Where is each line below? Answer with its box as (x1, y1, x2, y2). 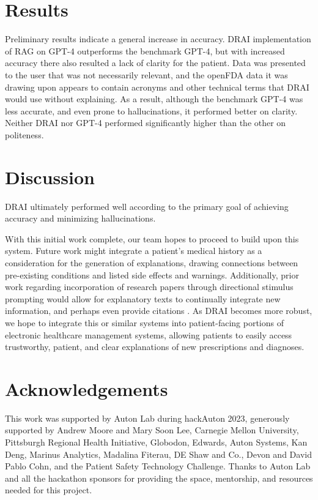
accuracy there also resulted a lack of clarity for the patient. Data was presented (5, 56, 306, 69)
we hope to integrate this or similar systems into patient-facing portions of (5, 316, 284, 329)
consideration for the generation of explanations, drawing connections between (5, 256, 298, 269)
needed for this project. (5, 483, 92, 496)
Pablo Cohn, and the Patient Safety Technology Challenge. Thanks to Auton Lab (5, 460, 311, 472)
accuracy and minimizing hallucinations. (5, 212, 156, 225)
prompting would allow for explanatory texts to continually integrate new (5, 292, 281, 305)
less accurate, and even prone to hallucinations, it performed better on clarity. (5, 104, 298, 117)
